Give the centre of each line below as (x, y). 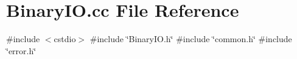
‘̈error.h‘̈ (21, 50)
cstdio (65, 39)
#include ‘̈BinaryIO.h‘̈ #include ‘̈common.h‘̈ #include (191, 39)
